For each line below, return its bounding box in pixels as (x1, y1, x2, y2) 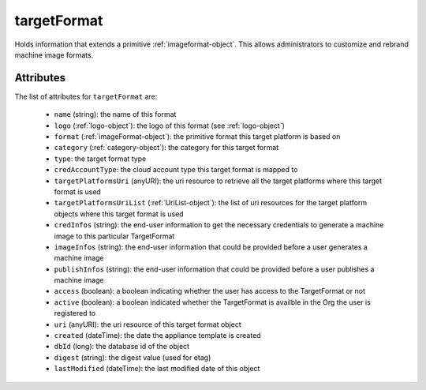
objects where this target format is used (54, 209, 185, 219)
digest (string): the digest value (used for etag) (54, 352, 211, 362)
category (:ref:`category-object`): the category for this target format (54, 143, 279, 152)
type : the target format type (54, 154, 147, 163)
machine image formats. (14, 50, 94, 59)
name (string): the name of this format (54, 110, 177, 119)
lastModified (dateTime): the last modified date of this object (54, 364, 260, 373)
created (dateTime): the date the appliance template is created (54, 331, 261, 340)
